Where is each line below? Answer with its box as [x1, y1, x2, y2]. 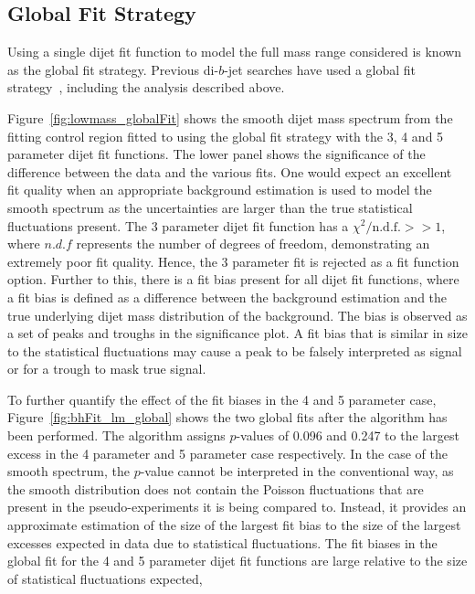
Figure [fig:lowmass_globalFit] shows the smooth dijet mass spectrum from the [7, 108, 453, 127]
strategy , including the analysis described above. [7, 78, 285, 97]
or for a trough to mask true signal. [7, 359, 206, 378]
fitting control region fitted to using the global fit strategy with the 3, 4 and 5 [7, 126, 444, 145]
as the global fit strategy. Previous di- [7, 59, 219, 79]
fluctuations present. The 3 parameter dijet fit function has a [7, 216, 349, 235]
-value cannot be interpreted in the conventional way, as [140, 461, 454, 481]
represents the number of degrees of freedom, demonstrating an [76, 234, 430, 253]
